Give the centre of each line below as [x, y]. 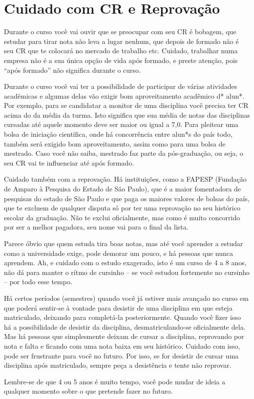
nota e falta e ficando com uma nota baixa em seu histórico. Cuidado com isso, [122, 346]
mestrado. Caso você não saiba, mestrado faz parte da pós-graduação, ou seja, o [124, 153]
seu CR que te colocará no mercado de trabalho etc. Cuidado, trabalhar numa [121, 51]
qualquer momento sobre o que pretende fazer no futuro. [88, 391]
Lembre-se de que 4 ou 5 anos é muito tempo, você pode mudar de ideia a [115, 381]
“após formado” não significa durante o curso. [72, 70]
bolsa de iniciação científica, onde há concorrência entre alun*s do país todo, [118, 134]
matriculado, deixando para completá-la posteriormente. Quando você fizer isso [122, 317]
